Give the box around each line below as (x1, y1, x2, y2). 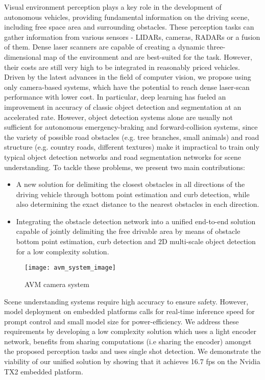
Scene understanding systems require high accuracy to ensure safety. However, (4, 296, 249, 306)
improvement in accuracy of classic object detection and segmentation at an (4, 101, 242, 112)
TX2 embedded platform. (4, 366, 83, 376)
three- (207, 41, 226, 52)
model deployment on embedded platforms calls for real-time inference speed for (4, 306, 255, 317)
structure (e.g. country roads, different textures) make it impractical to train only (4, 141, 259, 152)
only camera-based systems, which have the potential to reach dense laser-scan (4, 81, 250, 92)
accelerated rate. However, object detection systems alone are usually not (4, 111, 233, 122)
